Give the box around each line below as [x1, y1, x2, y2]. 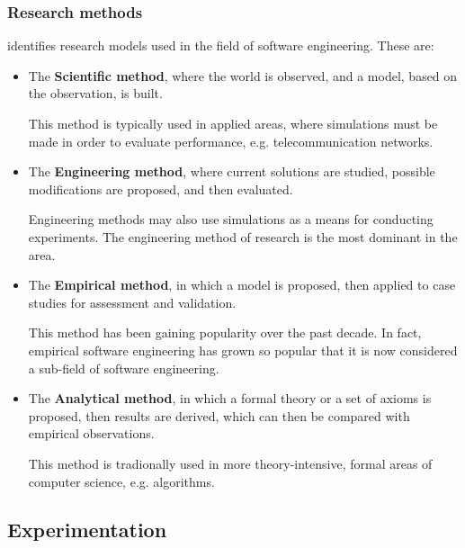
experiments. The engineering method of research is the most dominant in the [28, 227, 458, 246]
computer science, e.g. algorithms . [28, 472, 215, 490]
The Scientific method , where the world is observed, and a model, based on [28, 66, 458, 85]
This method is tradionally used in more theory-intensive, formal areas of [28, 454, 433, 472]
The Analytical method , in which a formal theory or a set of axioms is [28, 389, 432, 408]
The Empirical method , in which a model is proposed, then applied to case [28, 275, 456, 294]
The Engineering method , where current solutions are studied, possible [28, 162, 435, 181]
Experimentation [7, 516, 167, 544]
